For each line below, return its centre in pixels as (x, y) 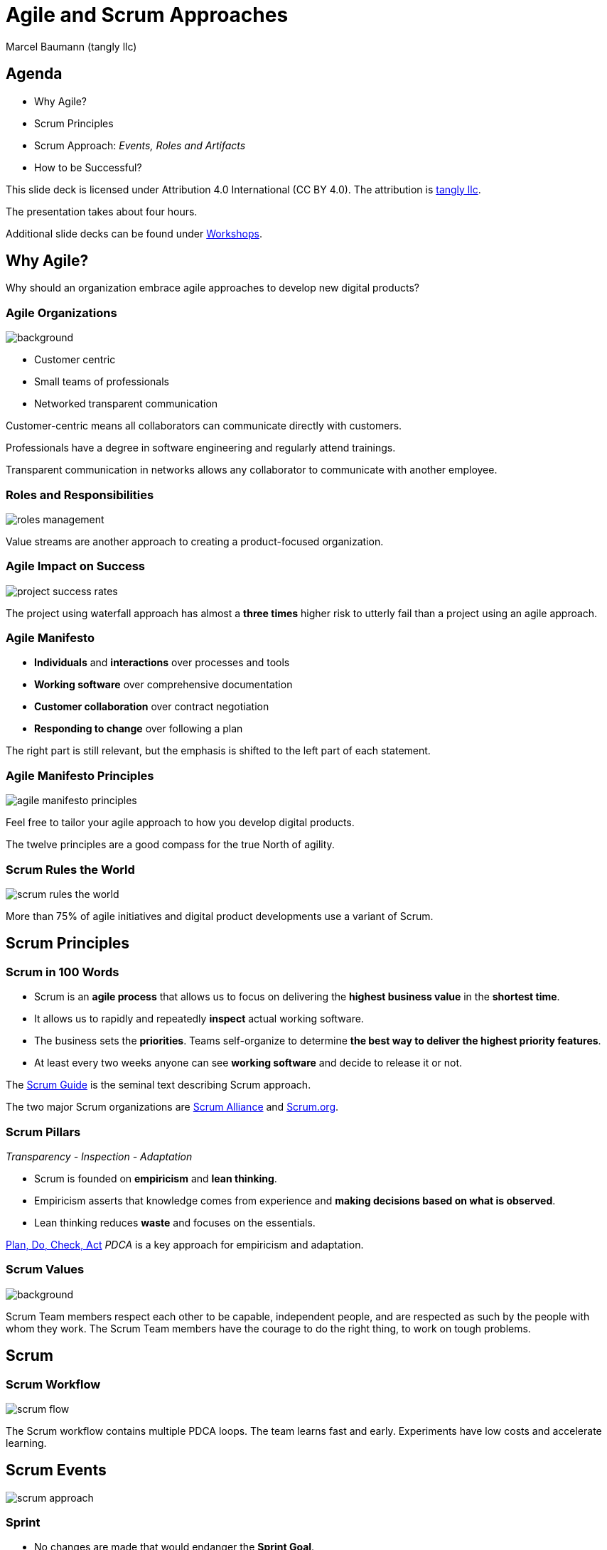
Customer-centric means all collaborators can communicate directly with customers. (204, 426)
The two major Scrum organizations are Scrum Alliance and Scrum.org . (172, 1107)
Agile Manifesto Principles (80, 775)
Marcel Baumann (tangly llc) (71, 46)
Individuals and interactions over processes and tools (162, 663)
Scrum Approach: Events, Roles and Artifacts (140, 145)
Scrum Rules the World (70, 869)
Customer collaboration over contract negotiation (152, 707)
